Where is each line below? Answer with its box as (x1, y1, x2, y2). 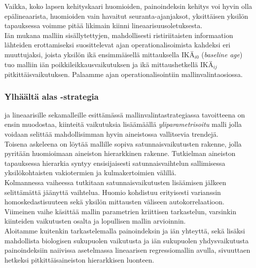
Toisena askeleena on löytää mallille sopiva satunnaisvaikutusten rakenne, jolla (4, 138, 242, 149)
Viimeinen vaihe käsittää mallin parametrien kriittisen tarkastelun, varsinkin (4, 206, 236, 216)
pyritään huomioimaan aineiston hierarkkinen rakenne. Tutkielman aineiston (4, 148, 236, 158)
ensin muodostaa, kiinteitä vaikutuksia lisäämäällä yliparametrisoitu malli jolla (4, 119, 242, 129)
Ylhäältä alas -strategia (4, 90, 99, 102)
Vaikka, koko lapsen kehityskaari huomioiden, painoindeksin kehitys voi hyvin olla (4, 1, 253, 11)
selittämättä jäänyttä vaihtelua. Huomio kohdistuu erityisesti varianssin (4, 187, 221, 197)
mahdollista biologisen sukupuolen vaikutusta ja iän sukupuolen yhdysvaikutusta (4, 235, 249, 245)
